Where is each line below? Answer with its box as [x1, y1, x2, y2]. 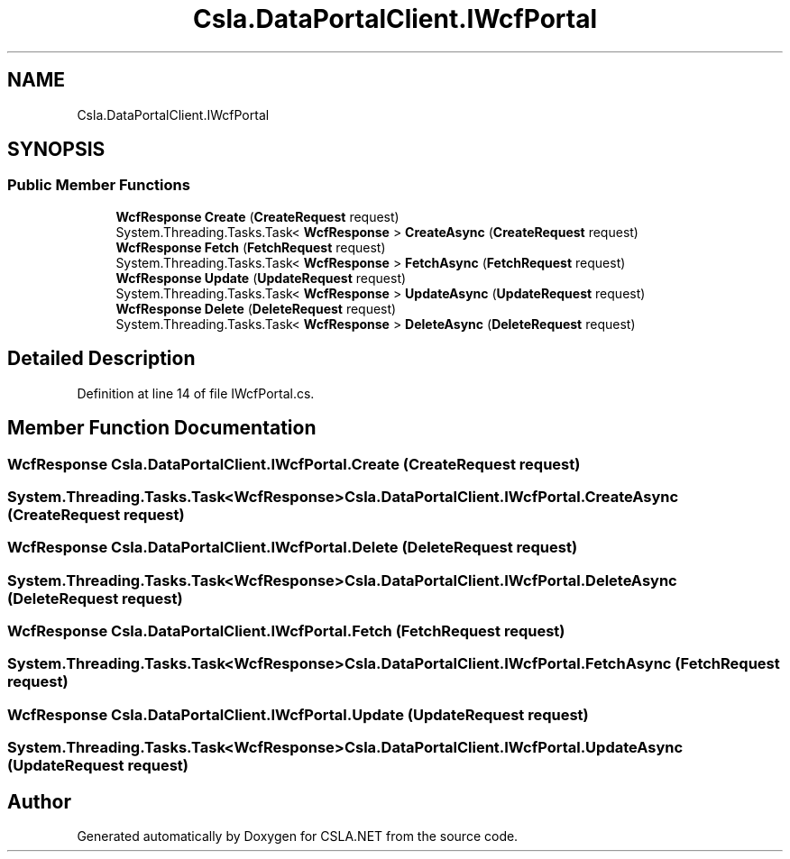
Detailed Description [7, 347, 196, 370]
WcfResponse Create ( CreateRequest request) [115, 208, 400, 224]
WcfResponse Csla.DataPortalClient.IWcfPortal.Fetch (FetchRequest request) [7, 622, 565, 640]
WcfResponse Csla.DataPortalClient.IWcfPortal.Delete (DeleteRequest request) [7, 538, 578, 557]
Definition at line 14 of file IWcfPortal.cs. [77, 385, 315, 401]
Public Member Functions [7, 176, 190, 195]
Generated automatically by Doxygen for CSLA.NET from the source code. [77, 827, 519, 844]
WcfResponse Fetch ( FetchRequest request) [115, 239, 386, 255]
